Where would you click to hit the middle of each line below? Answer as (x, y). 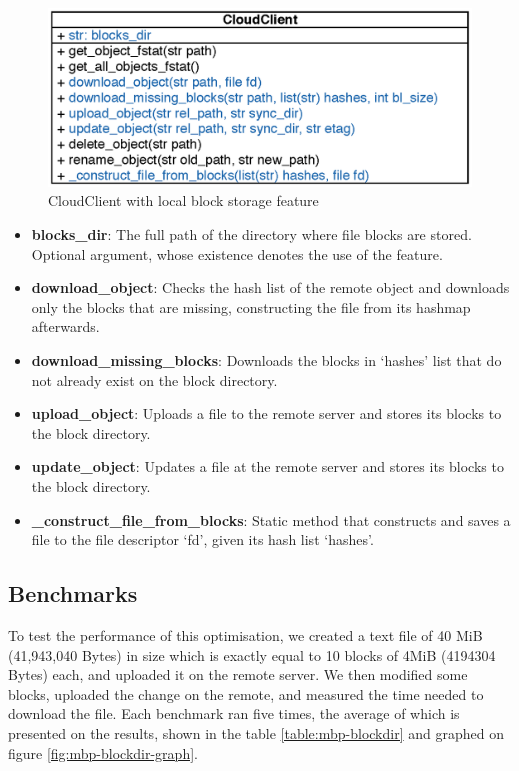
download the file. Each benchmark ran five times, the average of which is (234, 713)
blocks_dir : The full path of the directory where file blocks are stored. (251, 234)
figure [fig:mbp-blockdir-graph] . (103, 752)
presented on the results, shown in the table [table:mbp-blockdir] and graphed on (256, 732)
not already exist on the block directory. (154, 379)
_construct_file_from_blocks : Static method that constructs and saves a (271, 519)
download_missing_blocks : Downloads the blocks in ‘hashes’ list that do (266, 360)
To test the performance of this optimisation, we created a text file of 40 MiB (245, 634)
